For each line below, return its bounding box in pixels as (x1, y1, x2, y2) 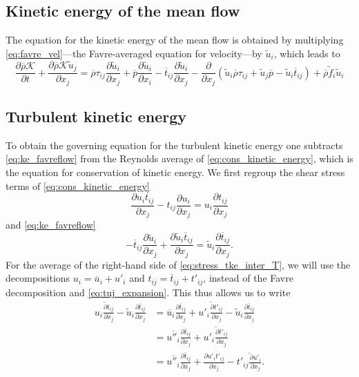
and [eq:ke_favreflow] (6, 217, 96, 232)
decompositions (6, 271, 70, 285)
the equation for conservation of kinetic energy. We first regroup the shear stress (6, 164, 345, 179)
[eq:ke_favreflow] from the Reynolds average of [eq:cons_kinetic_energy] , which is (6, 151, 353, 166)
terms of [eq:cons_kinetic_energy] (6, 178, 150, 193)
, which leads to (273, 46, 340, 60)
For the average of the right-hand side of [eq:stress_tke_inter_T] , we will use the (6, 257, 351, 271)
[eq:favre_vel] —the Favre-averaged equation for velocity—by (6, 46, 262, 60)
